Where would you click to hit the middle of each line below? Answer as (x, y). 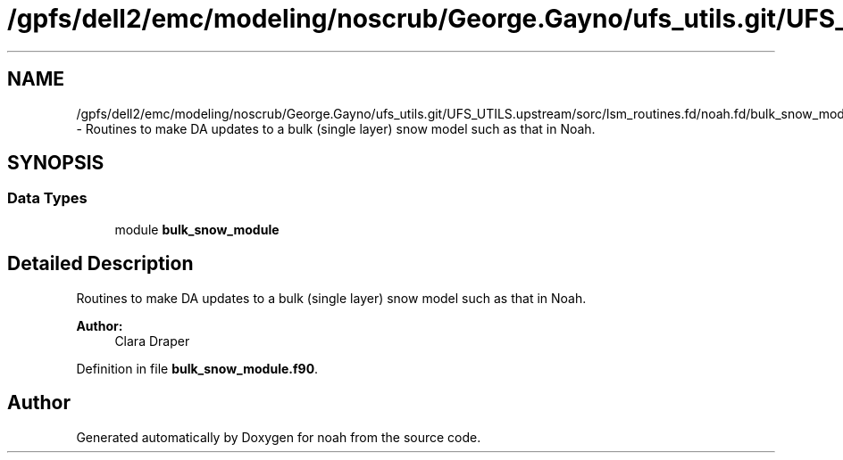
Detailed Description (100, 264)
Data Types (47, 198)
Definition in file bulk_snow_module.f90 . (197, 368)
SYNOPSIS (56, 163)
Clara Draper (152, 341)
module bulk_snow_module (197, 229)
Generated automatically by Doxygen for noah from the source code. (279, 437)
